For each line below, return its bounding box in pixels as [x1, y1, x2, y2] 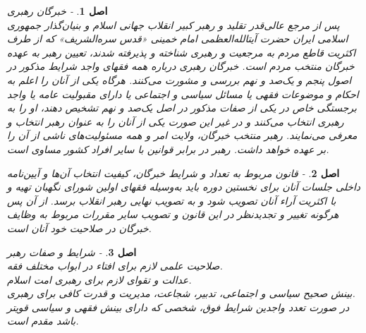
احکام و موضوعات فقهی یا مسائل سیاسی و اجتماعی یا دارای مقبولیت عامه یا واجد [7, 86, 359, 101]
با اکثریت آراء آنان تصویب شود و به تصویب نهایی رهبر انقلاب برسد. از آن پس [7, 193, 336, 207]
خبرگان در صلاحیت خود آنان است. [7, 220, 152, 235]
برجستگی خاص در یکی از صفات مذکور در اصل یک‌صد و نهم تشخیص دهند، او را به [7, 100, 357, 115]
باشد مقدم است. [7, 313, 79, 328]
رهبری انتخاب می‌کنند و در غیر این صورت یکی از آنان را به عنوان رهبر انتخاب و [7, 114, 344, 128]
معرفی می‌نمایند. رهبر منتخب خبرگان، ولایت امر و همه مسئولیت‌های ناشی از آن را [7, 128, 358, 143]
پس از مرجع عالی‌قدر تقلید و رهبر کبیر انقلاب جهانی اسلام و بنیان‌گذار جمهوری [7, 17, 340, 32]
